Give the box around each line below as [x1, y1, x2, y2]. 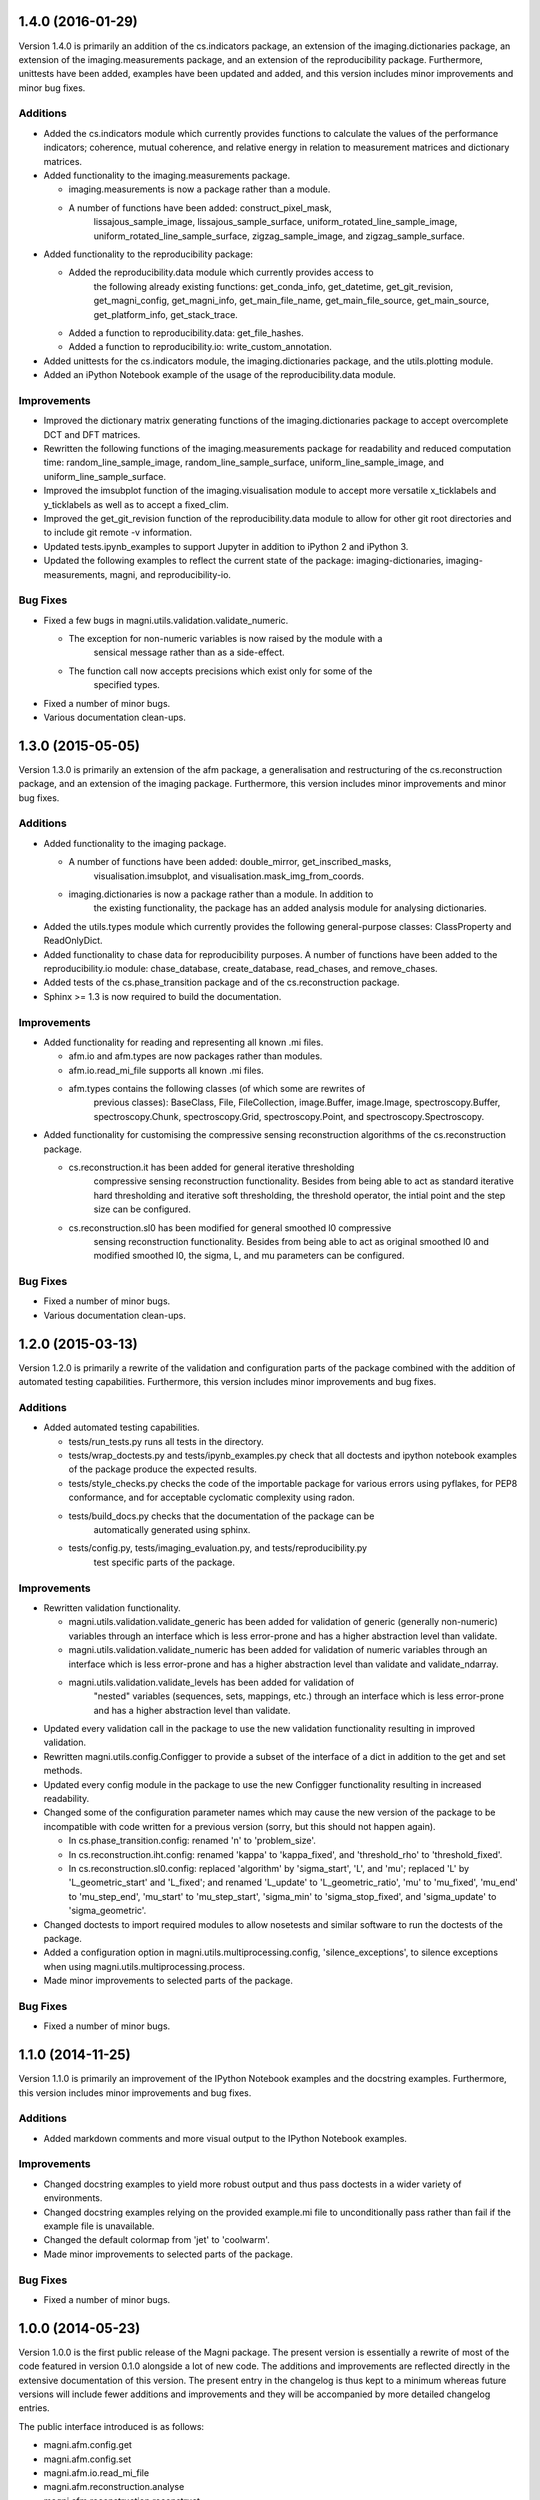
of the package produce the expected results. [68, 1463, 257, 1475]
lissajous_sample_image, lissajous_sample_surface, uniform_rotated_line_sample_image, [93, 216, 458, 228]
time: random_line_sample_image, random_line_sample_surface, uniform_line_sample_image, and [43, 456, 445, 469]
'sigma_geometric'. [68, 1905, 147, 1917]
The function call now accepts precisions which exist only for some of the [68, 665, 373, 677]
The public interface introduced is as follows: [18, 2420, 205, 2432]
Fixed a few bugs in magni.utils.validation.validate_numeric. [43, 614, 289, 626]
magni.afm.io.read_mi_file [43, 2466, 150, 2479]
